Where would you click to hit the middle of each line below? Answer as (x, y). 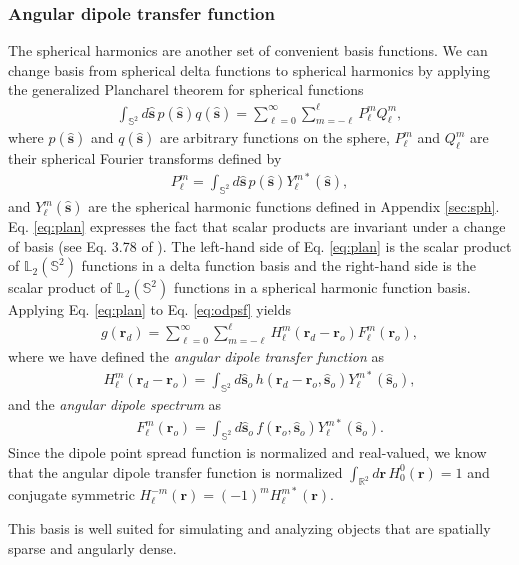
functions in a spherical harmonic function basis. (322, 287)
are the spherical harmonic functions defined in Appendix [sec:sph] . (294, 206)
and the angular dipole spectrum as (115, 404)
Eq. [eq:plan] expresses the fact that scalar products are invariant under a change (257, 226)
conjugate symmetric (71, 494)
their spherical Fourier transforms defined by (145, 158)
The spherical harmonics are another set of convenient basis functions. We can (248, 50)
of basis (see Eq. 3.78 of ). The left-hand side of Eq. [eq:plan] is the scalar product (260, 245)
